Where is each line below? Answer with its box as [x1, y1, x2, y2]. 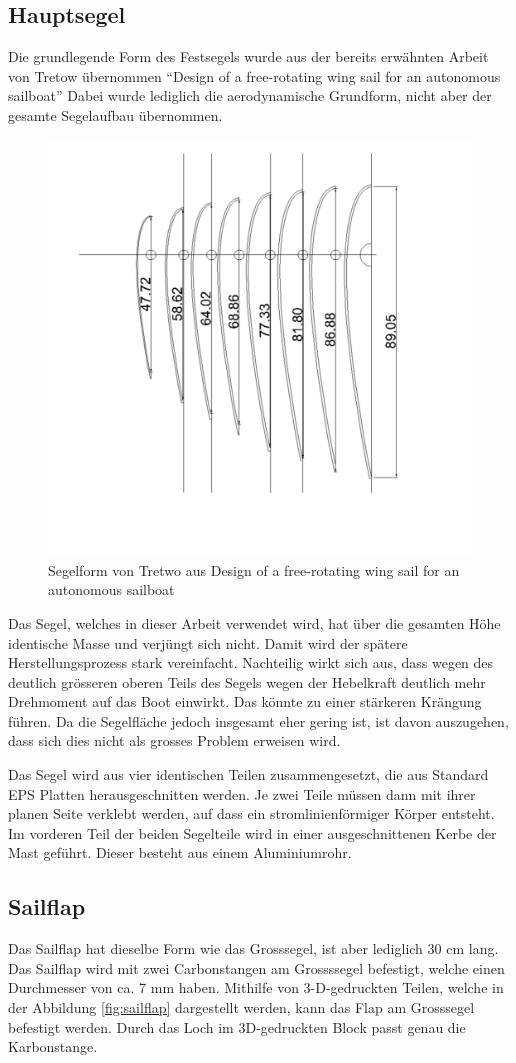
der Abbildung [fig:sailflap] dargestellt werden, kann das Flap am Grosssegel [8, 997, 475, 1018]
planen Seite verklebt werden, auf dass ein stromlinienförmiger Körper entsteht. [8, 803, 495, 824]
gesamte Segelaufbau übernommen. [8, 104, 223, 125]
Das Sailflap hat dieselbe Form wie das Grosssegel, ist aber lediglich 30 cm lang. [8, 938, 499, 959]
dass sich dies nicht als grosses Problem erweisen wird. [8, 730, 341, 751]
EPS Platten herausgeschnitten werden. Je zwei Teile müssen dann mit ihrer [8, 783, 476, 804]
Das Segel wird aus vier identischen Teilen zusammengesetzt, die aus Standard [8, 764, 489, 785]
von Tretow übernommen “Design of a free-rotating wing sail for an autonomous [8, 65, 501, 86]
